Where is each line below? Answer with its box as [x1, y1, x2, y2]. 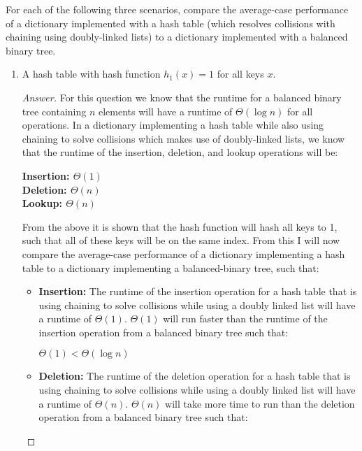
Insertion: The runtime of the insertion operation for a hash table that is [38, 284, 357, 299]
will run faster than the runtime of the [163, 311, 328, 326]
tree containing [22, 103, 87, 118]
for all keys [217, 66, 264, 81]
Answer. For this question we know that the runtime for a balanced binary [22, 90, 342, 104]
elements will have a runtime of [98, 103, 233, 118]
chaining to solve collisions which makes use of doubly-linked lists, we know [22, 131, 345, 145]
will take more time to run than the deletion [165, 396, 355, 410]
